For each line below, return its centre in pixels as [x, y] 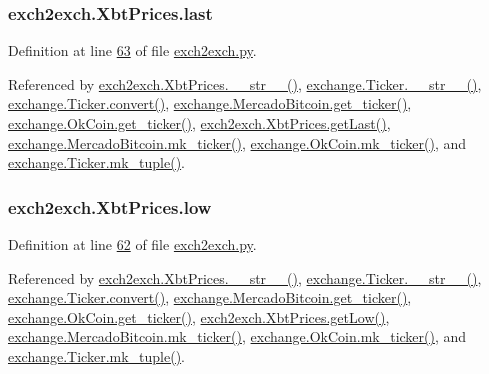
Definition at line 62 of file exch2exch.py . [132, 244]
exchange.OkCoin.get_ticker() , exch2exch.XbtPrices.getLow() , [199, 316]
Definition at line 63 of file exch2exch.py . [132, 50]
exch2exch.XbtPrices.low [110, 206]
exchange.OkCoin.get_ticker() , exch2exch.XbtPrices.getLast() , [199, 123]
